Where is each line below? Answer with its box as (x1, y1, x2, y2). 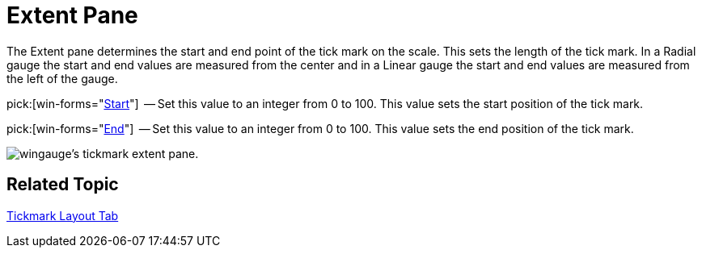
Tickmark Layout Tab (6, 208, 119, 223)
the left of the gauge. (6, 71, 118, 85)
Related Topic (6, 174, 119, 195)
